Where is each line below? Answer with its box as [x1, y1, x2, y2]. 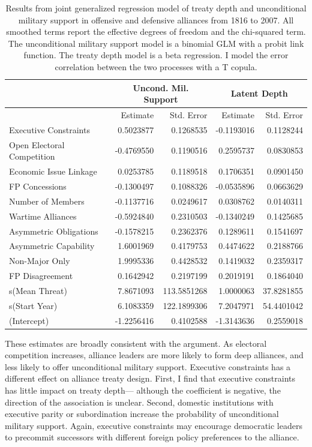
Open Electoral [9, 138, 65, 151]
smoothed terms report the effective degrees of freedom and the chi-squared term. [6, 25, 306, 38]
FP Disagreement [9, 269, 73, 282]
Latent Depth [230, 87, 288, 100]
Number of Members [9, 194, 85, 207]
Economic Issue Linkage [9, 165, 97, 178]
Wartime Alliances [9, 209, 77, 222]
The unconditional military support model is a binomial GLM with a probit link [8, 37, 304, 49]
